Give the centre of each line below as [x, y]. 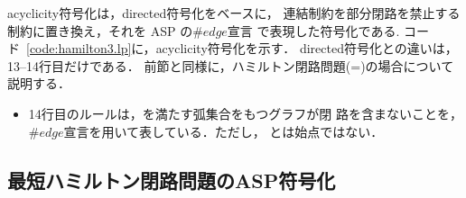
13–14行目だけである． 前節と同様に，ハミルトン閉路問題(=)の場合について [231, 65]
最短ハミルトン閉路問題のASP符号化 [172, 180]
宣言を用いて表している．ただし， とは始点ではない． [224, 131]
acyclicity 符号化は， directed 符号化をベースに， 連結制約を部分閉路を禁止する [234, 13]
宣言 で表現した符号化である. [313, 30]
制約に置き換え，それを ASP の [100, 30]
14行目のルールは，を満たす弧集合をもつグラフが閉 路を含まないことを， [245, 113]
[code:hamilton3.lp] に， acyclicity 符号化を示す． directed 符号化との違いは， [242, 48]
